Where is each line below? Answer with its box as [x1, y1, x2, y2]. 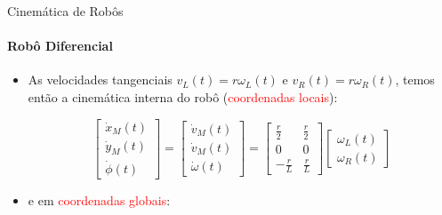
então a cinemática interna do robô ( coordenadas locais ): [28, 87, 338, 106]
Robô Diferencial [7, 36, 113, 55]
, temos [395, 70, 435, 89]
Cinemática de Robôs [7, 2, 124, 20]
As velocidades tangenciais [28, 70, 173, 89]
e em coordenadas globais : [28, 190, 171, 209]
